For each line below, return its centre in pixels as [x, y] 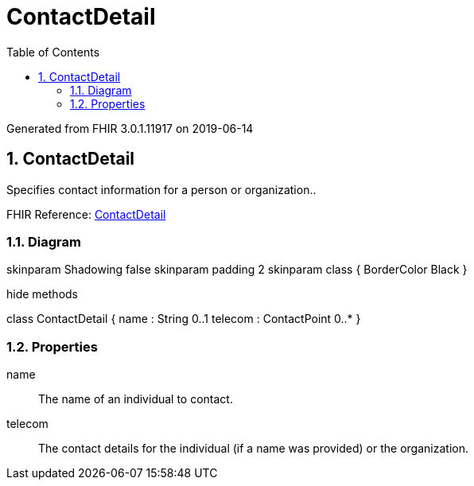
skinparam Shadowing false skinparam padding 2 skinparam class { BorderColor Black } [237, 270]
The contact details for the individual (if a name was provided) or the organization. [253, 449]
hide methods [42, 294]
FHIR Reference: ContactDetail [86, 214]
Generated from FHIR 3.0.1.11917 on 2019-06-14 [130, 128]
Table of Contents [53, 52]
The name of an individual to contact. [136, 399]
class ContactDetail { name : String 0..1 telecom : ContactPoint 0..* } [184, 319]
